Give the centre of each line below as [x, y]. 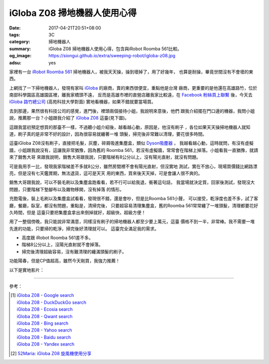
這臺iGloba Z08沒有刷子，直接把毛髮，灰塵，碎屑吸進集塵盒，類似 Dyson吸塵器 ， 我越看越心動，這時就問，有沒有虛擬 [132, 143]
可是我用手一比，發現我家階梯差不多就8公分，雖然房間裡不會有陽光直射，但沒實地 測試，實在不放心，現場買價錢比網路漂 [133, 166]
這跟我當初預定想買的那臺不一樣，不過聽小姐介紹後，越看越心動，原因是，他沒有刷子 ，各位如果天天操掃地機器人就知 [130, 127]
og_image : [20, 56]
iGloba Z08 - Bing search [43, 323]
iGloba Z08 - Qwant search [45, 316]
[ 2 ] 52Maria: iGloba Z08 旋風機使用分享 [51, 353]
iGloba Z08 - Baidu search [44, 337]
